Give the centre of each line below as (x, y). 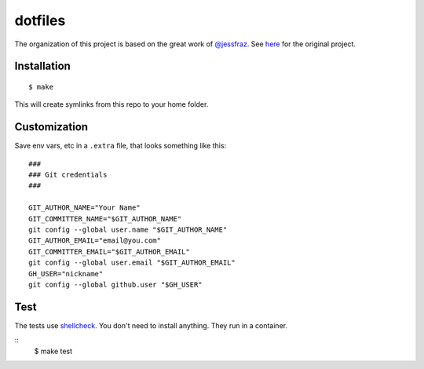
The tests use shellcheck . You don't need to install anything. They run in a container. (151, 325)
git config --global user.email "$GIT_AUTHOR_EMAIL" (132, 263)
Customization (51, 127)
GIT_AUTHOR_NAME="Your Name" (84, 208)
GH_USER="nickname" (66, 274)
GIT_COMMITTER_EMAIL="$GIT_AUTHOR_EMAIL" (109, 252)
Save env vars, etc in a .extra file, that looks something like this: (121, 146)
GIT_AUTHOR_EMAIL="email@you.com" (95, 241)
